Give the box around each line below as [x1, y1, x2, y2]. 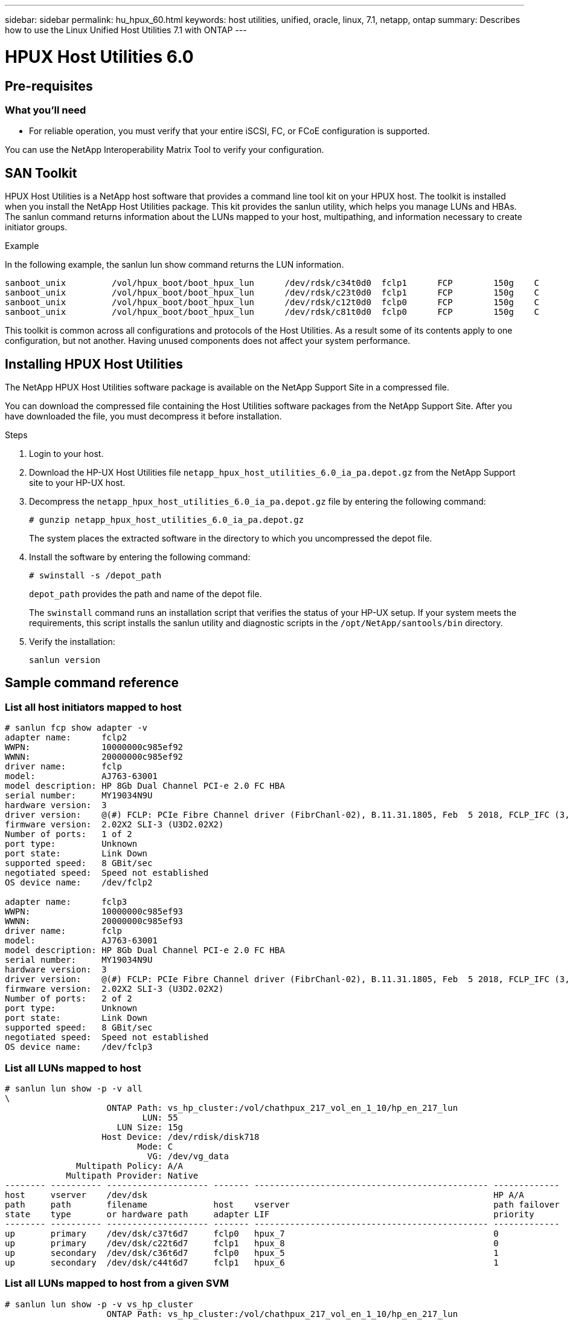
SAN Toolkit [5, 165, 77, 181]
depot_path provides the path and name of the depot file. [29, 588, 262, 599]
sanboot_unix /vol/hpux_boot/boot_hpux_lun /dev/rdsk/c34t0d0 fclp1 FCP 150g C [5, 278, 540, 288]
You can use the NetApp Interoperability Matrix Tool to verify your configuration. [5, 144, 324, 155]
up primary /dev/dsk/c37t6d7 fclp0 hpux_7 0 [5, 1228, 499, 1238]
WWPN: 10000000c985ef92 [5, 742, 184, 752]
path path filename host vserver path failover [5, 1199, 560, 1209]
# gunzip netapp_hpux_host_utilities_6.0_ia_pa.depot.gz [29, 514, 304, 525]
